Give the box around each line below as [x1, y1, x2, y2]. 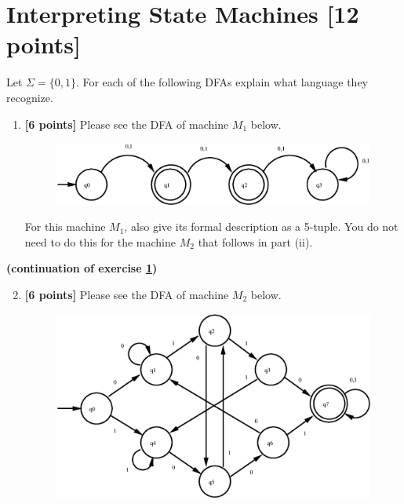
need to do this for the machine [24, 233, 177, 250]
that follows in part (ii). [198, 233, 313, 250]
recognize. [6, 89, 53, 105]
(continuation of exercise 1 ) [6, 260, 158, 276]
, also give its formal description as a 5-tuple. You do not [124, 218, 399, 235]
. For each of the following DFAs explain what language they [75, 74, 368, 90]
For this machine [24, 218, 106, 235]
